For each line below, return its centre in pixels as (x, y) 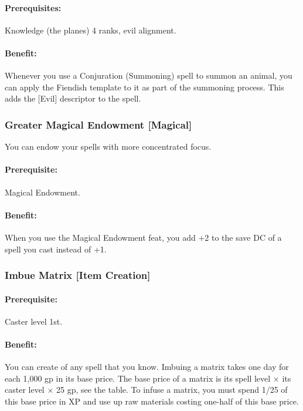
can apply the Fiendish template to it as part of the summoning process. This (144, 87)
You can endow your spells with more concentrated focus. (108, 146)
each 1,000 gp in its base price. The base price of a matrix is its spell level (138, 378)
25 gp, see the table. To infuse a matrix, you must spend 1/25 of (172, 390)
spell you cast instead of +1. (56, 249)
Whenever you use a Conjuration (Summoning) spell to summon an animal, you (149, 75)
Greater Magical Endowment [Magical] (98, 124)
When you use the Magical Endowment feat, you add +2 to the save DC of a (143, 237)
